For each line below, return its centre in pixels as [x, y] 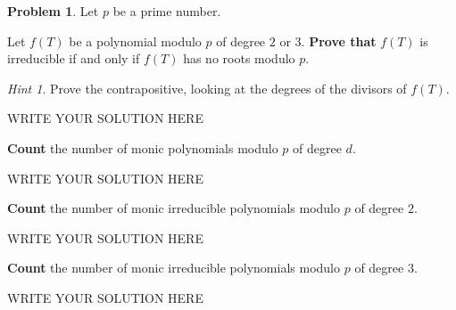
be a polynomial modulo [135, 41]
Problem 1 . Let [53, 11]
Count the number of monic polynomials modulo [143, 147]
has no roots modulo [239, 58]
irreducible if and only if [74, 58]
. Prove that [339, 41]
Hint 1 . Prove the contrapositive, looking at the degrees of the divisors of [207, 88]
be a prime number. [167, 11]
